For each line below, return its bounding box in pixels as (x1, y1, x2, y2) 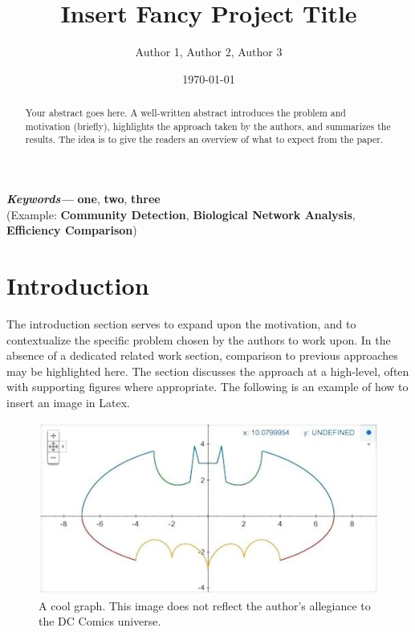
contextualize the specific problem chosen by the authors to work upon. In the (6, 331, 391, 348)
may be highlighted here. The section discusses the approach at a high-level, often (6, 362, 409, 379)
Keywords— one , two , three (6, 190, 161, 207)
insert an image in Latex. (6, 393, 130, 410)
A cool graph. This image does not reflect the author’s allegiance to (39, 597, 371, 614)
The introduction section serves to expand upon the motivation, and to (6, 315, 356, 332)
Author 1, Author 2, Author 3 (135, 43, 283, 60)
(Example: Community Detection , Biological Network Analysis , (6, 206, 356, 222)
